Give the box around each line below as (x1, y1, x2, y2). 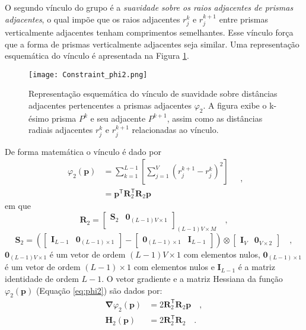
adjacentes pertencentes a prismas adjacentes (28, 99, 192, 112)
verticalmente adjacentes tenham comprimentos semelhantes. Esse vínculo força (5, 26, 294, 39)
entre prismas (219, 12, 268, 25)
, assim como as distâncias (167, 112, 263, 124)
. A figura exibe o (203, 99, 267, 112)
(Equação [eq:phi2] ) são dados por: (36, 284, 162, 296)
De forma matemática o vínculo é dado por (5, 145, 161, 157)
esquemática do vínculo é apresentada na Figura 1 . (5, 49, 189, 62)
